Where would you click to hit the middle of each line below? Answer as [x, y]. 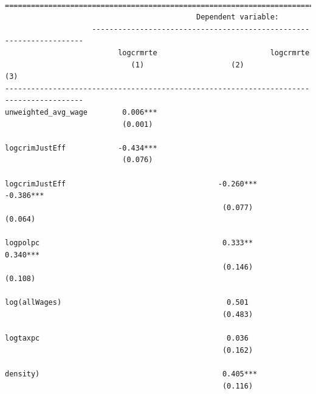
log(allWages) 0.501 [127, 303]
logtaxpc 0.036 [127, 338]
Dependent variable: [238, 17]
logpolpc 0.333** [129, 243]
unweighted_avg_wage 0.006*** [81, 112]
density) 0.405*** [131, 374]
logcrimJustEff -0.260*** [131, 184]
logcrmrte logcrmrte [214, 53]
